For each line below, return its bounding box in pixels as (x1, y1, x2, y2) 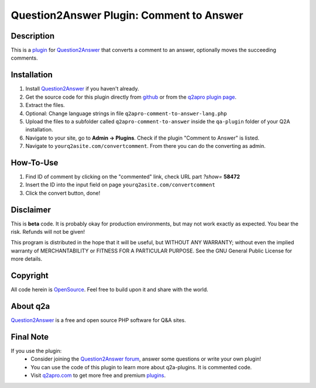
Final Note (11, 332, 49, 342)
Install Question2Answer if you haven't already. (25, 85, 140, 92)
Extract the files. (25, 102, 66, 109)
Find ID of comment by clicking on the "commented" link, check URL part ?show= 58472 (25, 173, 240, 180)
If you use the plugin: (11, 347, 62, 354)
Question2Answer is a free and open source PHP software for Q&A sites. (11, 317, 187, 324)
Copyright (11, 271, 49, 280)
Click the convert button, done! (25, 189, 101, 196)
